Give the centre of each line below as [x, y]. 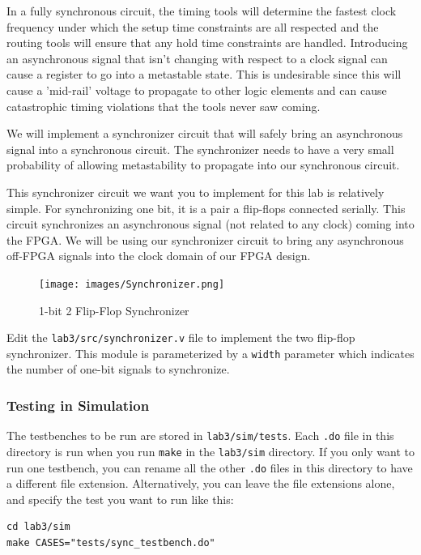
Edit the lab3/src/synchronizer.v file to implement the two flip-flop [181, 337]
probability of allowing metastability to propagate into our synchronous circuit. [203, 165]
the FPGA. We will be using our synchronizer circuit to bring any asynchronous [205, 239]
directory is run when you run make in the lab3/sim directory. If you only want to [210, 451]
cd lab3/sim [38, 527]
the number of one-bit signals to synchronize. [118, 369]
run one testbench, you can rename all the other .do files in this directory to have [210, 467]
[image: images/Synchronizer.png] [132, 284]
